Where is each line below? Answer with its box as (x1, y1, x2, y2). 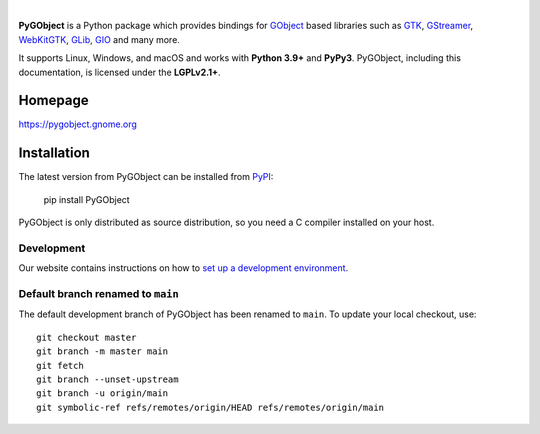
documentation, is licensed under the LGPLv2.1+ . (18, 66, 221, 78)
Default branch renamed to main (18, 287, 179, 301)
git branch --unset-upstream (36, 374, 179, 385)
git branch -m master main (36, 346, 169, 357)
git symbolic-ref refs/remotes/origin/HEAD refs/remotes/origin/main (36, 401, 385, 413)
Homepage (18, 92, 89, 109)
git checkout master (36, 331, 137, 343)
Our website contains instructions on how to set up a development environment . (18, 262, 349, 274)
